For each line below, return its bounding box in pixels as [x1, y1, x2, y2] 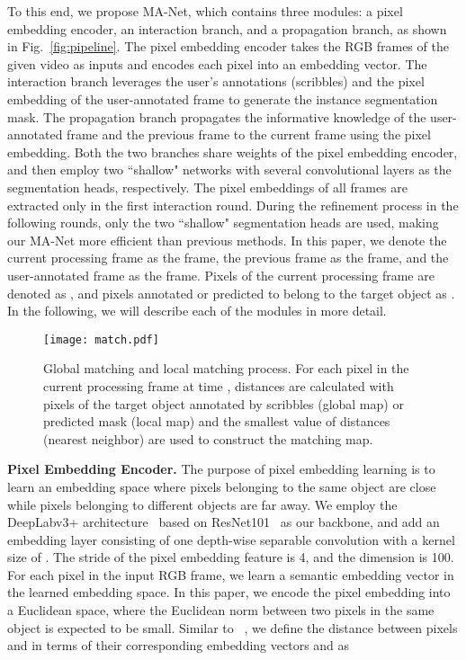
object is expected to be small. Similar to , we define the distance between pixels [7, 618, 458, 637]
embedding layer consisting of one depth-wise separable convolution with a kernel [7, 530, 455, 549]
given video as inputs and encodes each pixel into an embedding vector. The [7, 54, 427, 73]
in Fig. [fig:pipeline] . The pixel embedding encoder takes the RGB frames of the [7, 37, 449, 56]
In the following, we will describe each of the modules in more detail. [7, 301, 387, 320]
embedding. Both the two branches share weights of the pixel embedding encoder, [7, 142, 458, 161]
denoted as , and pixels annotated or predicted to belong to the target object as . [7, 283, 455, 302]
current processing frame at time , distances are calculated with [43, 376, 394, 395]
